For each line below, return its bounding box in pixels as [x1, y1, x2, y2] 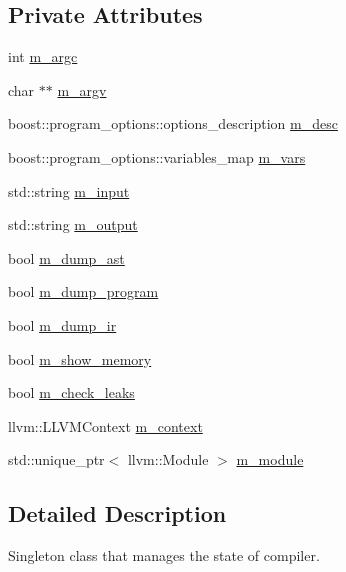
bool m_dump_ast [8, 247, 125, 268]
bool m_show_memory [8, 348, 152, 369]
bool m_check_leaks [8, 382, 135, 403]
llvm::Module [127, 449, 209, 470]
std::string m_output [8, 214, 138, 235]
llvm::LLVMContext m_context [8, 415, 203, 436]
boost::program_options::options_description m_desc [8, 113, 338, 134]
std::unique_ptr [8, 449, 105, 470]
